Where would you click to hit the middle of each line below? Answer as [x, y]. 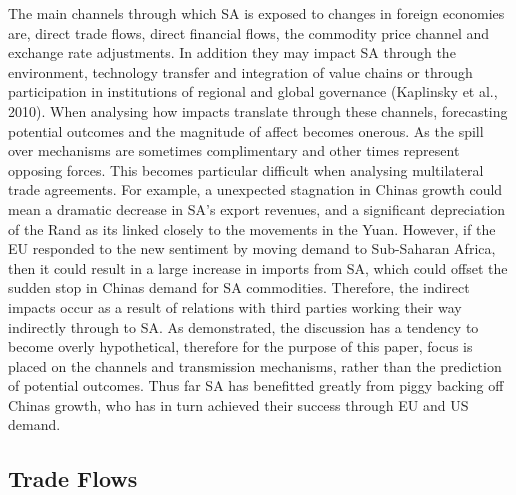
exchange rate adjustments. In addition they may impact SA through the [232, 52]
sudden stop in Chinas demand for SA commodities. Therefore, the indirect [239, 287]
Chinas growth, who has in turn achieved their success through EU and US [238, 404]
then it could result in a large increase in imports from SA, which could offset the [258, 267]
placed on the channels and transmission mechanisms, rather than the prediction [255, 365]
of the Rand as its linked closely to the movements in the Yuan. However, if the [252, 228]
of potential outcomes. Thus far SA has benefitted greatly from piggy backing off [256, 385]
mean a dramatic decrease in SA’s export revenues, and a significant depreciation [257, 208]
